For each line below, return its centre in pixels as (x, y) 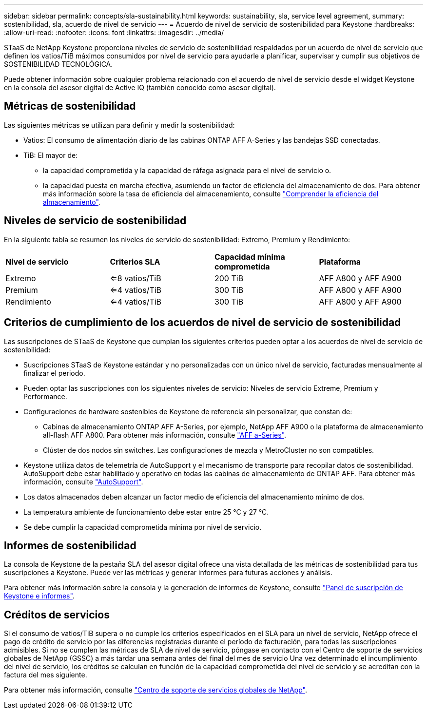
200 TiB (229, 278)
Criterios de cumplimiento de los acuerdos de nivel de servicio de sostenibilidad (203, 323)
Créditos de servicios (57, 615)
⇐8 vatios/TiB (136, 278)
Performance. (45, 396)
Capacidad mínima (250, 257)
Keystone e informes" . (39, 596)
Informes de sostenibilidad (70, 545)
